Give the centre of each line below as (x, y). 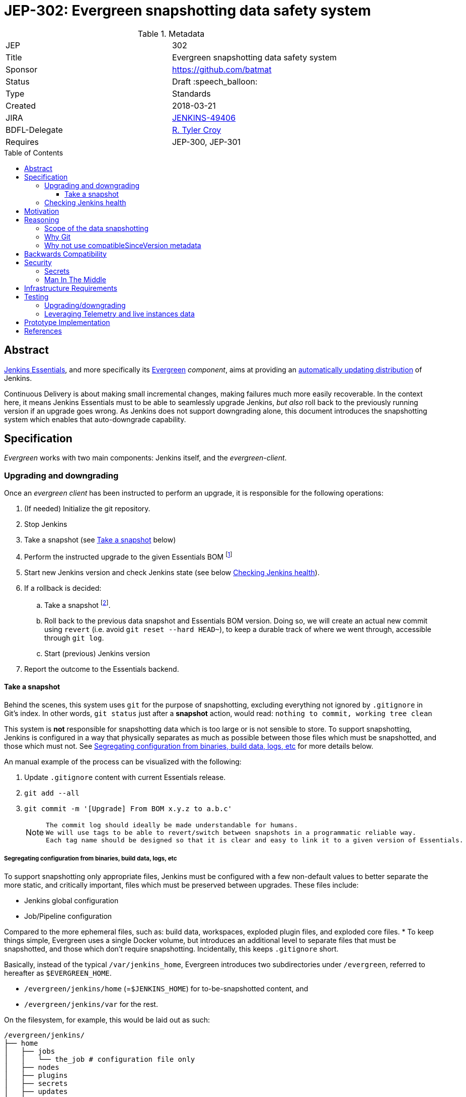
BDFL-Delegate (34, 130)
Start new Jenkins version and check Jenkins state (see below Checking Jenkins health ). (172, 572)
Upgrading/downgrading (85, 305)
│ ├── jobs (30, 1051)
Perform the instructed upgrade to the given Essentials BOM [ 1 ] (128, 556)
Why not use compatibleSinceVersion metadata (123, 245)
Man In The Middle (75, 279)
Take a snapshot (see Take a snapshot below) (100, 540)
